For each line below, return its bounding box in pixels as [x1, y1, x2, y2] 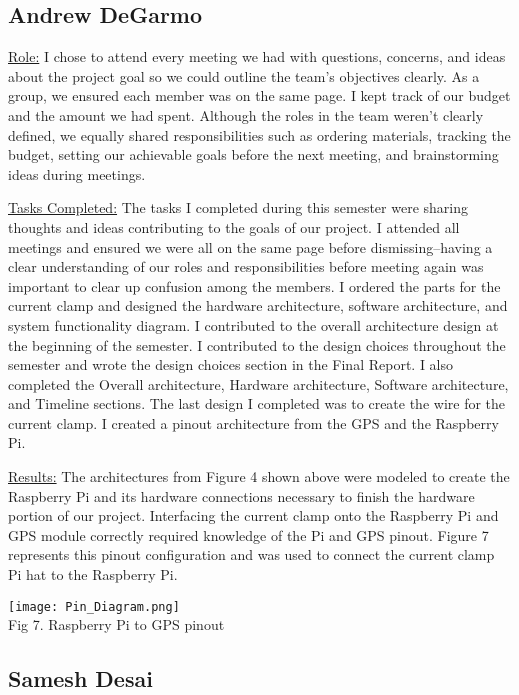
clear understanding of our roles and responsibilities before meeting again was [8, 256, 484, 277]
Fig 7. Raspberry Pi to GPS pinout [8, 614, 225, 635]
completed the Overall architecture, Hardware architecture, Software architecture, [8, 373, 509, 394]
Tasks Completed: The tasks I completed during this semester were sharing [8, 197, 468, 218]
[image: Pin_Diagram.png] [8, 599, 180, 614]
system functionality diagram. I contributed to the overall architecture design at [8, 314, 499, 335]
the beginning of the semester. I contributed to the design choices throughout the [8, 334, 506, 355]
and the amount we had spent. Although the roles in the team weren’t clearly [8, 104, 484, 125]
